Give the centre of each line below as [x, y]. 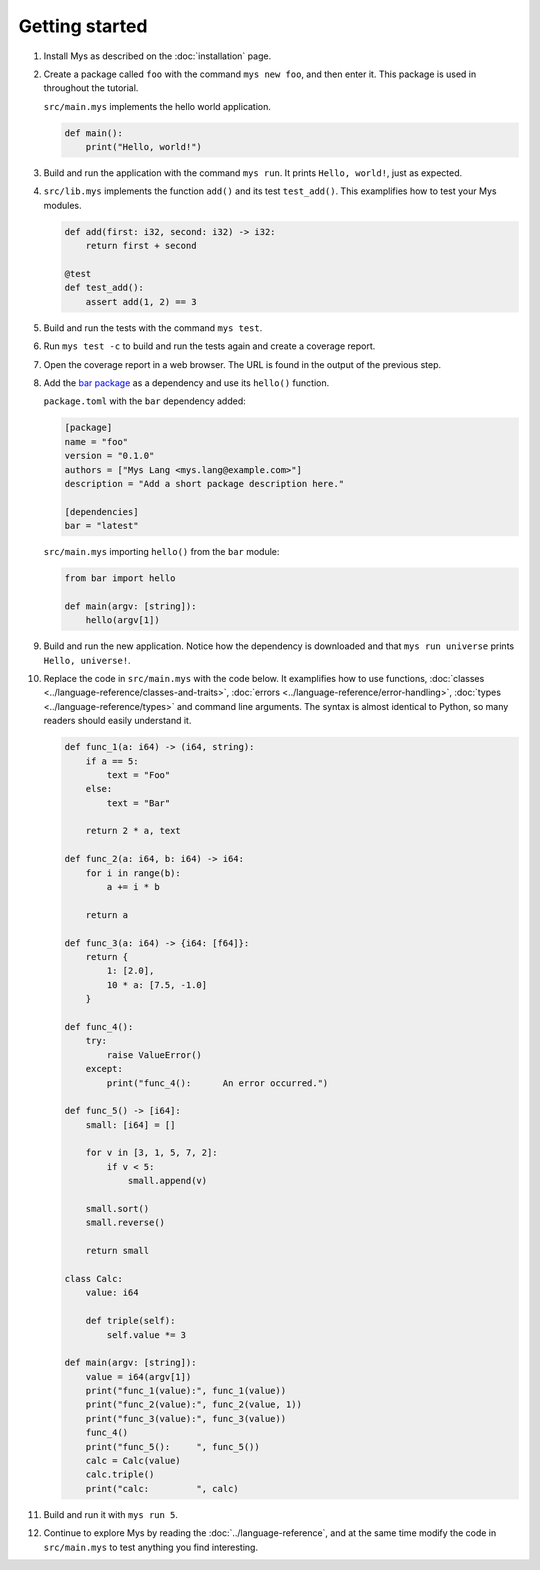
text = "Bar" [138, 803]
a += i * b [133, 887]
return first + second [141, 246]
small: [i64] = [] [130, 1124]
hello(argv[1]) [122, 620]
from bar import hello [120, 578]
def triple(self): [130, 1321]
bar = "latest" [101, 526]
